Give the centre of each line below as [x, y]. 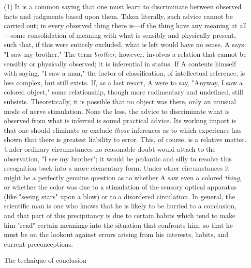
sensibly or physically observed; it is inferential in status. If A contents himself [120, 63]
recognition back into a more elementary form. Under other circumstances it [117, 168]
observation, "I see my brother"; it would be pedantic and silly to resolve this [118, 158]
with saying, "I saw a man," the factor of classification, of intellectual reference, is [125, 73]
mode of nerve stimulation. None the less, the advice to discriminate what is [117, 111]
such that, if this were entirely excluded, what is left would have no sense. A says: [125, 44]
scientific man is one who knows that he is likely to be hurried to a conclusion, [120, 206]
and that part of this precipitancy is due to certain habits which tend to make [120, 215]
